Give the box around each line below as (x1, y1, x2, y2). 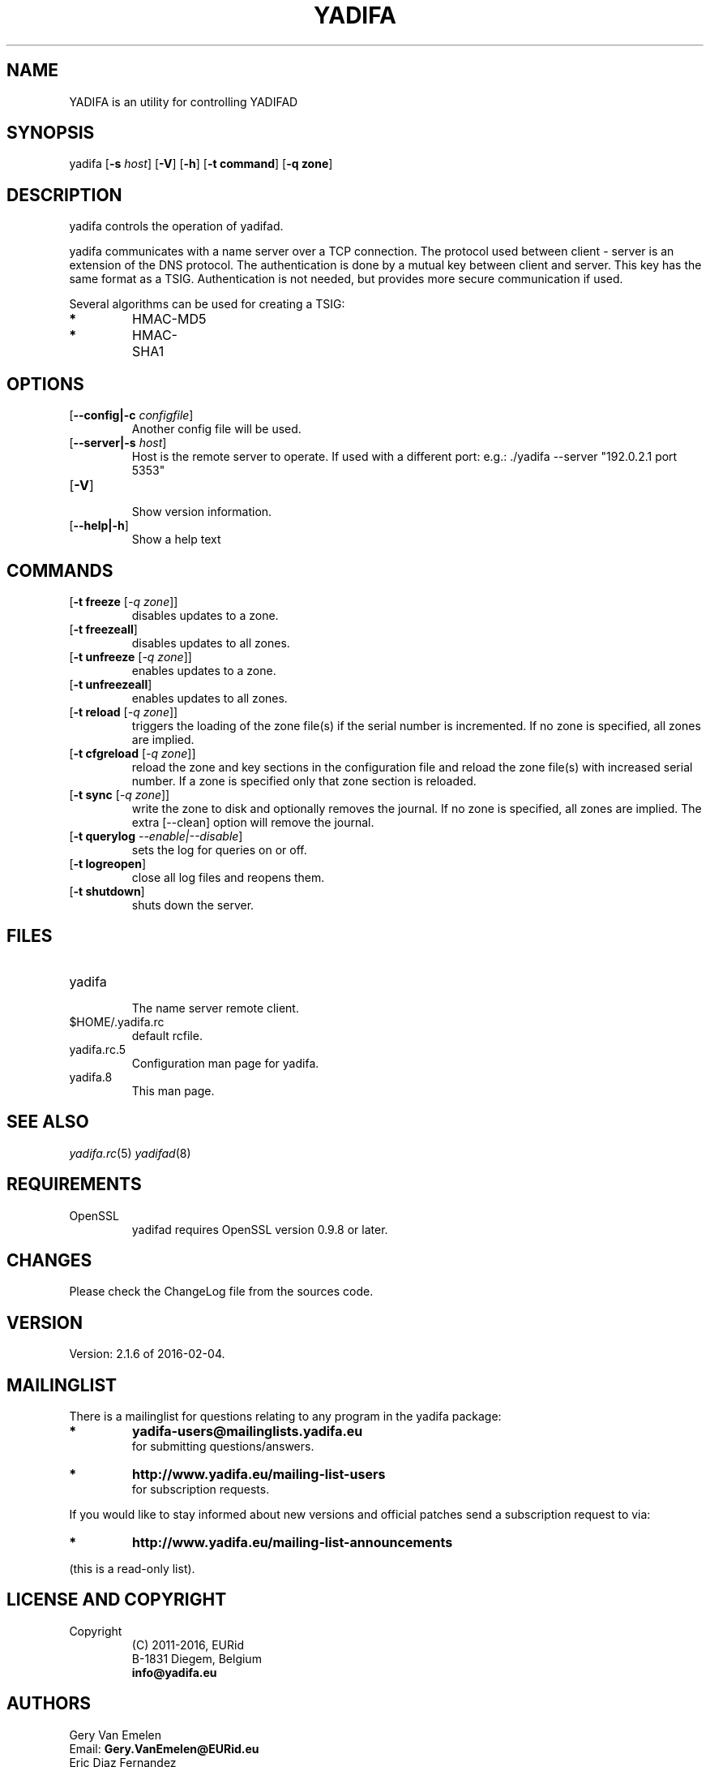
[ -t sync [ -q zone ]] (69, 787, 170, 802)
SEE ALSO (6, 1111, 89, 1133)
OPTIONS (6, 373, 84, 394)
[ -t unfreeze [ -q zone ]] (69, 649, 192, 664)
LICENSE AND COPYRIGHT (6, 1589, 227, 1610)
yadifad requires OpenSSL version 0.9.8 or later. (131, 1222, 388, 1236)
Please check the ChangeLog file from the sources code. (69, 1284, 374, 1299)
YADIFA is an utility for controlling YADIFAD (69, 94, 298, 109)
